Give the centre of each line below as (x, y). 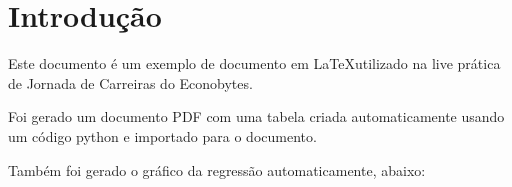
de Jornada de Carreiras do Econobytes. (130, 82)
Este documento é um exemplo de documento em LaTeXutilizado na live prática (254, 63)
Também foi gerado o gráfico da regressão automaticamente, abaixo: (217, 169)
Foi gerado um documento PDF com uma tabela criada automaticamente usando (256, 116)
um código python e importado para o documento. (162, 135)
